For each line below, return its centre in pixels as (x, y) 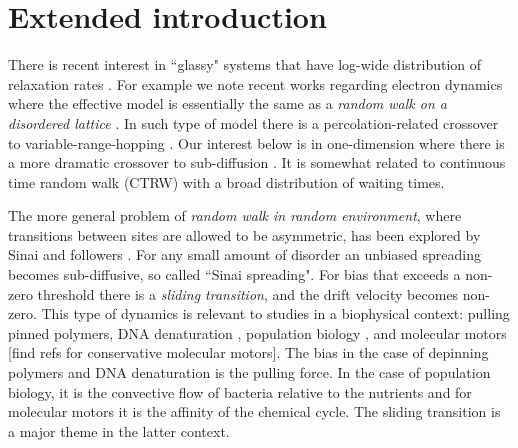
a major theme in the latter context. (119, 430)
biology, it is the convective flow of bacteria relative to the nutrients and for (240, 391)
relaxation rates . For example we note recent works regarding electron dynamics (255, 83)
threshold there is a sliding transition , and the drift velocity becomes (248, 293)
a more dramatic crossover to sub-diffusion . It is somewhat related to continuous (257, 162)
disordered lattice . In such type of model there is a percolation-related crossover (253, 122)
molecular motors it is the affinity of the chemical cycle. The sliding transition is (254, 411)
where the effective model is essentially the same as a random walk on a (227, 103)
